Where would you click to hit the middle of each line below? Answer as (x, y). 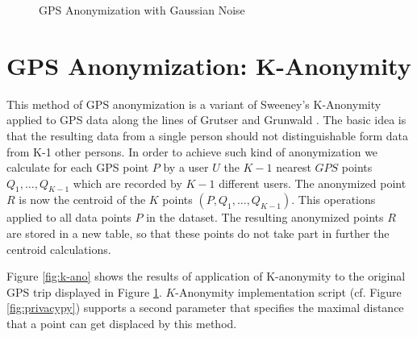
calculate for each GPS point (78, 167)
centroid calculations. (59, 249)
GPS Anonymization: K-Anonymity (209, 65)
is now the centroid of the (82, 200)
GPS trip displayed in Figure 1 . (84, 291)
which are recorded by (127, 183)
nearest (294, 167)
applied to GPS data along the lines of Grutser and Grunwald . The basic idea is (206, 120)
